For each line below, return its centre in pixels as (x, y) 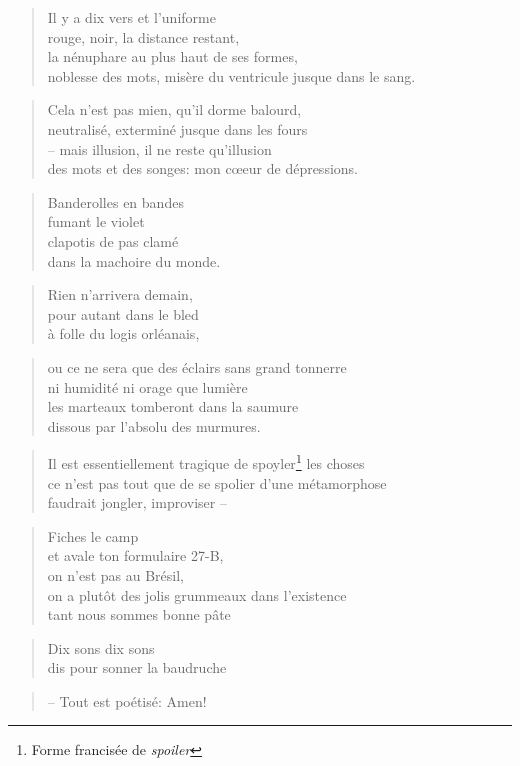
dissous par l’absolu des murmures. (154, 425)
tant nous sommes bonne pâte (139, 614)
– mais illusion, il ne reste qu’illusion (159, 148)
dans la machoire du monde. (134, 260)
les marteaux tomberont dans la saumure (173, 406)
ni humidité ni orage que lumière (147, 386)
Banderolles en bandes (115, 201)
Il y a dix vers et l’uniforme (131, 17)
